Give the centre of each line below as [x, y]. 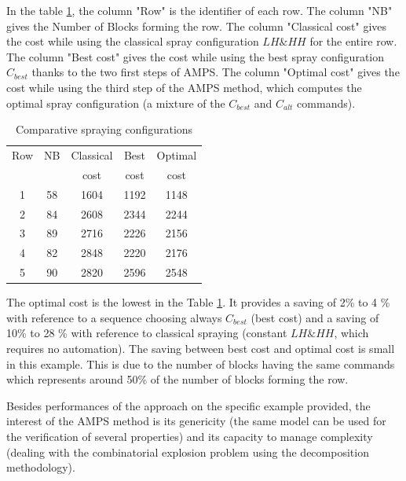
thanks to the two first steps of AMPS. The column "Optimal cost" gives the [216, 72]
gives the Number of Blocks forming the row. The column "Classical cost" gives [197, 26]
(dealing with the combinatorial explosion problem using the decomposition [188, 452]
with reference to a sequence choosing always [114, 317]
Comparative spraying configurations [104, 129]
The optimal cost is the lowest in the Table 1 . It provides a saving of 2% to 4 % [198, 302]
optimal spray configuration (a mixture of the [116, 103]
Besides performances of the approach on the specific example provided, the [188, 405]
